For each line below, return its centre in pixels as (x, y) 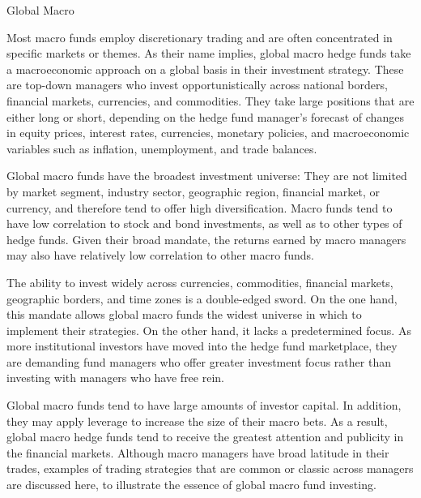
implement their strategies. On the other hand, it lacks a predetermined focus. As (209, 330)
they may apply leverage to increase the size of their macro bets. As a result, (197, 421)
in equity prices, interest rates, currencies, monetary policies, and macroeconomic (208, 133)
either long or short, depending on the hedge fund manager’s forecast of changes (205, 116)
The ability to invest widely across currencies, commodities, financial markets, (200, 282)
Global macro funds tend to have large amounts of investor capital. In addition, (204, 405)
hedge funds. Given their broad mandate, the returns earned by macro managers (206, 239)
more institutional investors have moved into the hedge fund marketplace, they (202, 346)
